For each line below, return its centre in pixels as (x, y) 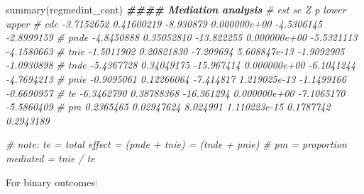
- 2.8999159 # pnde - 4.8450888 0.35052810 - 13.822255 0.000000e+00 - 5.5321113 (182, 37)
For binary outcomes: (52, 182)
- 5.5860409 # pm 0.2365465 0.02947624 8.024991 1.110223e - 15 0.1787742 (168, 107)
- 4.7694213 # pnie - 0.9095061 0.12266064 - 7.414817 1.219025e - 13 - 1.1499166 (176, 78)
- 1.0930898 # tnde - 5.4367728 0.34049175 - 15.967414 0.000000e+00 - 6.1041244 (181, 65)
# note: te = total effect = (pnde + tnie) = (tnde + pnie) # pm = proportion (176, 144)
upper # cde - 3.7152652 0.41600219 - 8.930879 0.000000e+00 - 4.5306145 (164, 23)
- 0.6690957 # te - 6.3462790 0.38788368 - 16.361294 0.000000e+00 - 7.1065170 (176, 92)
